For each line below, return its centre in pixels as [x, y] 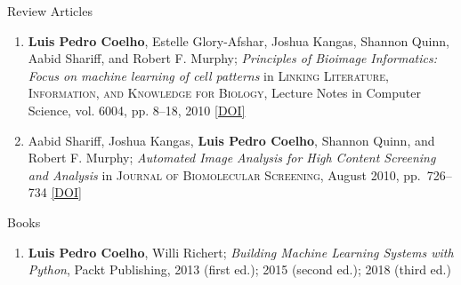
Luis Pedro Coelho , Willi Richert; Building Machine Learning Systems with [241, 252]
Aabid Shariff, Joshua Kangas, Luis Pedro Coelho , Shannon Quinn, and [231, 140]
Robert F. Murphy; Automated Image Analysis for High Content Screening [232, 158]
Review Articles [50, 11]
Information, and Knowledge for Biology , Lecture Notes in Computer [224, 93]
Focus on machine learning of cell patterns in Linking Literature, [208, 75]
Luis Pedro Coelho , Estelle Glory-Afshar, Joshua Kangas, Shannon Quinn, [239, 40]
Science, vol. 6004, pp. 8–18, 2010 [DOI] [137, 110]
